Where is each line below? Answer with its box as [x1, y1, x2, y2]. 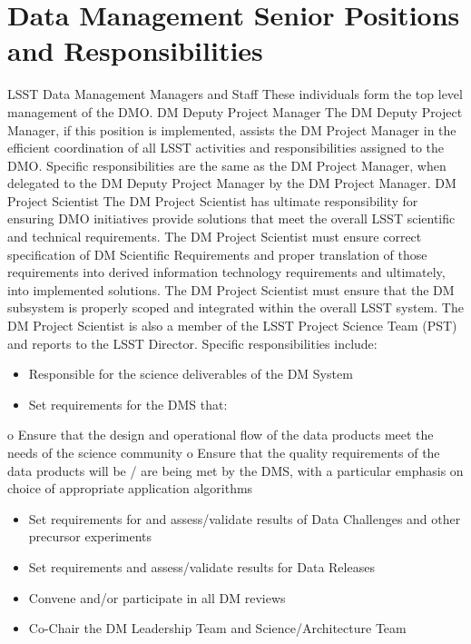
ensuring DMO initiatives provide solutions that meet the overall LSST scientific [7, 209, 456, 228]
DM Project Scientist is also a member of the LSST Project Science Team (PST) [7, 316, 457, 335]
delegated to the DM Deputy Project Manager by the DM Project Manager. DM [7, 173, 456, 193]
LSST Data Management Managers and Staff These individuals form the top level [7, 84, 463, 104]
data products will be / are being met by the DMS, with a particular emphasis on [7, 461, 464, 480]
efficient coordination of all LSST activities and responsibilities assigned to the [7, 138, 445, 157]
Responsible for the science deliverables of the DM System [28, 364, 353, 383]
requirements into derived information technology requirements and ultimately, [7, 263, 446, 282]
